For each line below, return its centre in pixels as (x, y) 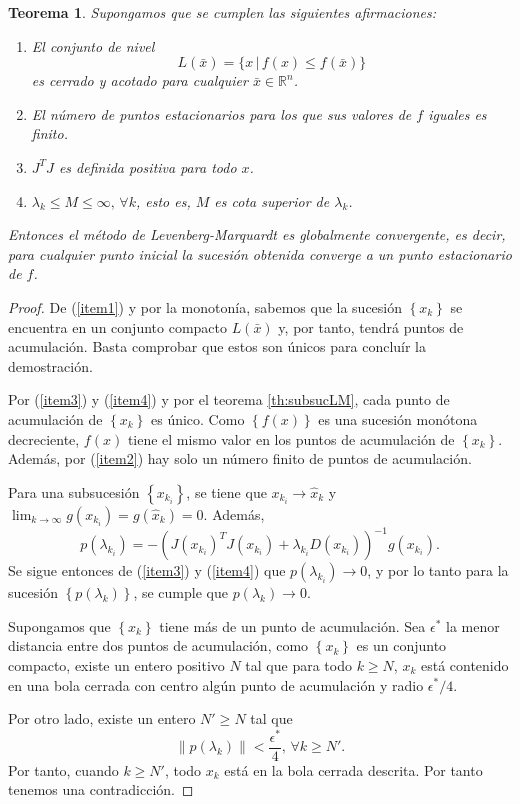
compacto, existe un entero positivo (116, 664)
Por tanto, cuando (63, 769)
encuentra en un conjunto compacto (117, 326)
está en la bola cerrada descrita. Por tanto (353, 769)
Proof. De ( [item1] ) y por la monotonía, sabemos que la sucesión (205, 306)
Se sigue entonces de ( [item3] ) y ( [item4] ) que (147, 570)
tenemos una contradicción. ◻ (101, 789)
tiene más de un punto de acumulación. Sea (292, 625)
